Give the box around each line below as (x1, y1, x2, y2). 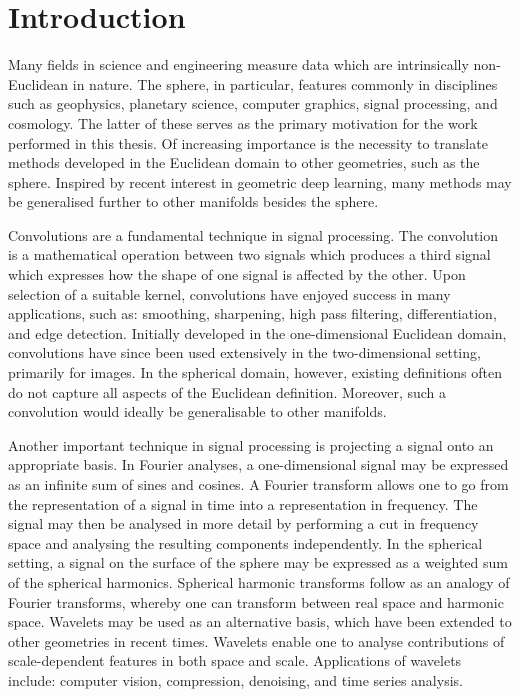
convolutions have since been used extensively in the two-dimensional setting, (8, 342, 481, 363)
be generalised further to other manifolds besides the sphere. (8, 191, 379, 212)
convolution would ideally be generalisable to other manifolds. (8, 401, 387, 422)
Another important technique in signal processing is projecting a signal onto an (8, 434, 494, 455)
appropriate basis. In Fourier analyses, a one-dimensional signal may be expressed (8, 454, 509, 475)
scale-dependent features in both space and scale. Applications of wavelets (8, 650, 462, 671)
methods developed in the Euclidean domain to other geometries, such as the (8, 152, 480, 173)
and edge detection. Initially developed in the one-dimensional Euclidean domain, (8, 322, 507, 343)
